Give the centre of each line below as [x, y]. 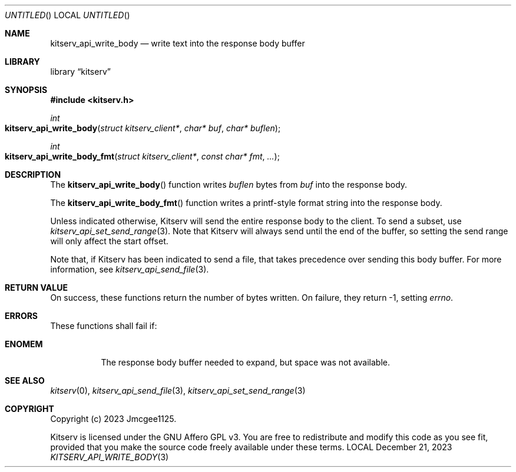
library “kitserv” [80, 72]
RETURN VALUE [36, 287]
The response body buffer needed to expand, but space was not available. [246, 362]
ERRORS [21, 316]
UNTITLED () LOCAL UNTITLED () [67, 15]
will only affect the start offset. [109, 241]
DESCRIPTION [33, 174]
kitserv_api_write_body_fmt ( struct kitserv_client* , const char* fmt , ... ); [142, 156]
